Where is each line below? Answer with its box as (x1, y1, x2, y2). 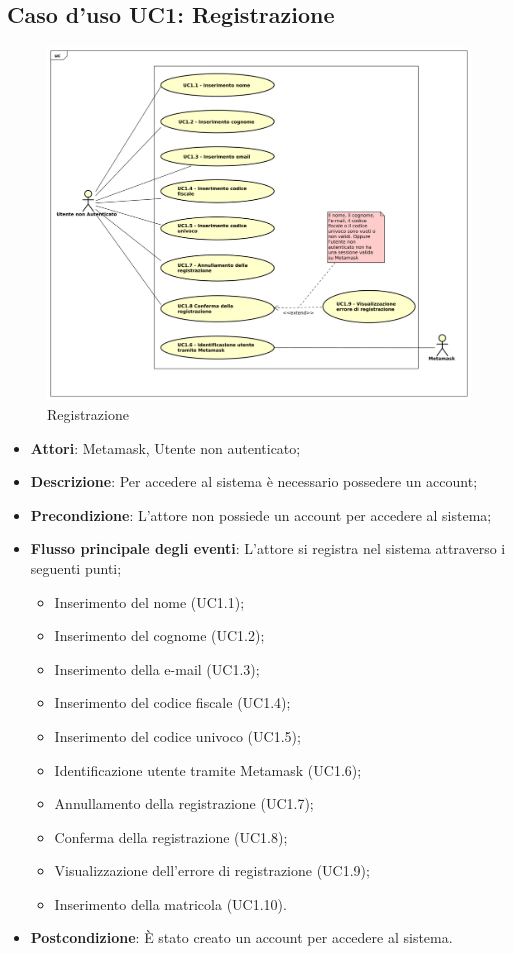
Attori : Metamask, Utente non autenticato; (30, 437, 301, 458)
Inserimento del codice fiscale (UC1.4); (54, 692, 291, 713)
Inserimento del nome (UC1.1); (54, 591, 245, 612)
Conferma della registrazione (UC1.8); (54, 826, 288, 847)
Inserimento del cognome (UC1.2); (54, 625, 265, 646)
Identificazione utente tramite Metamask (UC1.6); (54, 759, 362, 780)
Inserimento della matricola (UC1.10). (54, 893, 287, 914)
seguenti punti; (30, 557, 122, 578)
